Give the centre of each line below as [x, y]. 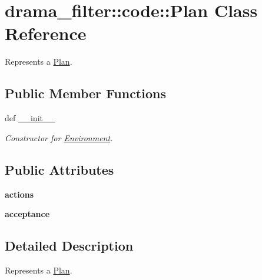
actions [19, 194]
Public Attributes [59, 169]
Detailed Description [69, 246]
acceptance [27, 214]
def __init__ [30, 118]
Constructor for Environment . [59, 137]
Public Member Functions [85, 93]
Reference [46, 33]
